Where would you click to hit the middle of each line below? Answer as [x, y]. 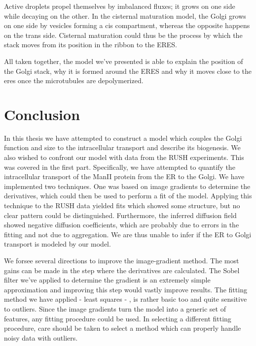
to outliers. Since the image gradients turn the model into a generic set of [115, 308]
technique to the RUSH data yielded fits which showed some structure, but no [122, 205]
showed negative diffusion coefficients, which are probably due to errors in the [122, 225]
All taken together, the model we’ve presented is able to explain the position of [124, 61]
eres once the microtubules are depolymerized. [74, 80]
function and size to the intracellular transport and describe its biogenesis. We [122, 147]
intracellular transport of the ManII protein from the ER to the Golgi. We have [124, 176]
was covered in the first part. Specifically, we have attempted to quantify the [120, 167]
